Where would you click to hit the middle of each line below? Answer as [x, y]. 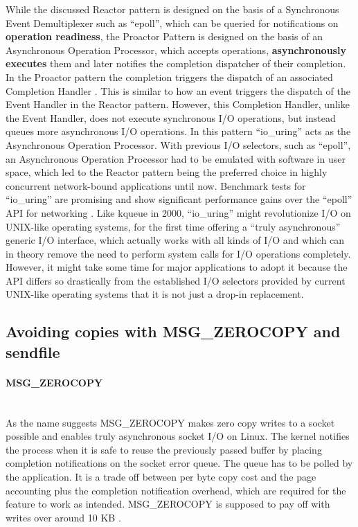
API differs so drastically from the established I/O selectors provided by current [176, 280]
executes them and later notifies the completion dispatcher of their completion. [176, 63]
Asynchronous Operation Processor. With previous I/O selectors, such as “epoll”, [178, 144]
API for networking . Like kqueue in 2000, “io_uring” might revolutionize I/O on [178, 212]
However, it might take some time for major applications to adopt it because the [177, 267]
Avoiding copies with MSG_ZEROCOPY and [173, 331]
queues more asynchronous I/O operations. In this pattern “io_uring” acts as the [178, 131]
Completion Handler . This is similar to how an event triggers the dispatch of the [178, 90]
